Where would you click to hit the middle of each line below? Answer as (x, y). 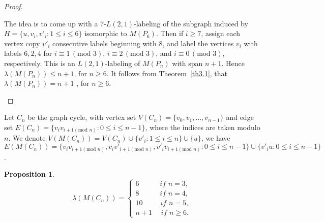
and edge (240, 117)
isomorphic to (106, 33)
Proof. (13, 6)
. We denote (27, 138)
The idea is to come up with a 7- (55, 23)
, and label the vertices (198, 43)
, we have (216, 138)
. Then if (170, 33)
